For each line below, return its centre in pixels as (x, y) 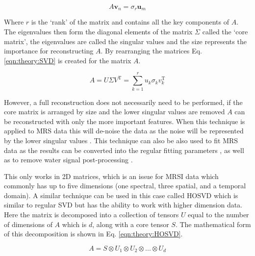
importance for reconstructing (49, 51)
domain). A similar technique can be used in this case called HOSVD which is (121, 195)
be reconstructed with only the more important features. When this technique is (125, 121)
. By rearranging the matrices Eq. (151, 51)
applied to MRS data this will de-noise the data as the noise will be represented (124, 131)
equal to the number (218, 215)
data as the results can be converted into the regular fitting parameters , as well (124, 150)
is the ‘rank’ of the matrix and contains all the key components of (130, 22)
